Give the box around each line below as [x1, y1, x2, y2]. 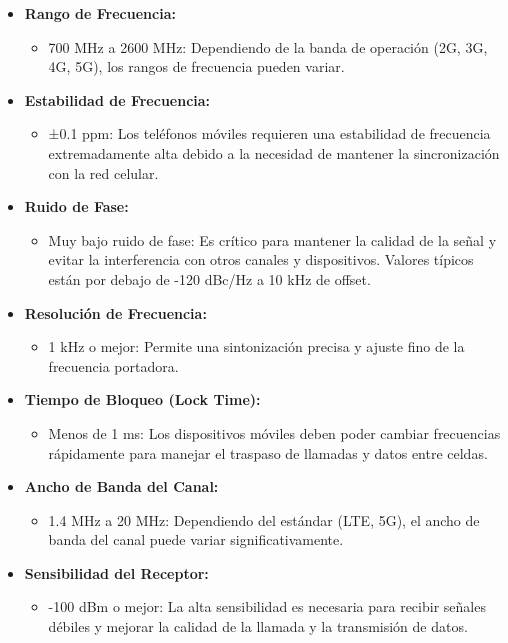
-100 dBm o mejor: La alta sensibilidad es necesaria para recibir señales [48, 596, 486, 617]
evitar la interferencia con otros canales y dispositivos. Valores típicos [48, 249, 474, 270]
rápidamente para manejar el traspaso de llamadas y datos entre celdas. [48, 442, 488, 463]
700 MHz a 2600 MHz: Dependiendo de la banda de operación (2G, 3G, [48, 36, 488, 57]
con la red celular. [48, 162, 159, 183]
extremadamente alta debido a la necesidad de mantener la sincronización [48, 142, 500, 163]
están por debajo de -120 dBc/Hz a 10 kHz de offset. [48, 268, 371, 289]
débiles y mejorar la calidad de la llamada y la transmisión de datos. [48, 616, 468, 637]
